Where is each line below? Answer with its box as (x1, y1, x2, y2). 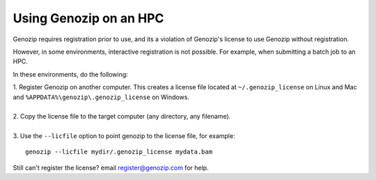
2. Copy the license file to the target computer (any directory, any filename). (13, 112, 231, 121)
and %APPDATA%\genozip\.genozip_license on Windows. (13, 93, 189, 101)
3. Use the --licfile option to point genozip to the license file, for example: (13, 132, 235, 140)
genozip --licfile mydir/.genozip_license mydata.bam (25, 148, 212, 156)
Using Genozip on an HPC (13, 10, 164, 26)
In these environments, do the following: (13, 70, 128, 78)
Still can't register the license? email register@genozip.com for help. (13, 163, 209, 172)
